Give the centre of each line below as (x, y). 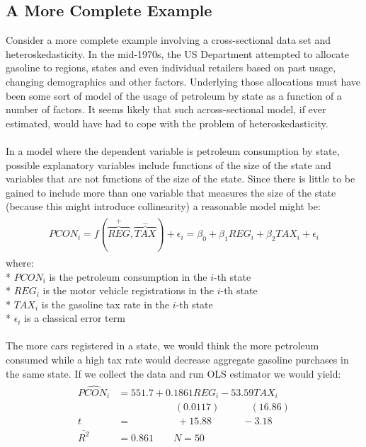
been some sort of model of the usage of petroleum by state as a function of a (174, 95)
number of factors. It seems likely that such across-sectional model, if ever (166, 109)
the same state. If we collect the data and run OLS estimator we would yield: (173, 373)
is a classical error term (75, 318)
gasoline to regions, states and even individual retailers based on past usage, (171, 68)
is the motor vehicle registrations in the (128, 290)
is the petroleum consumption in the (128, 276)
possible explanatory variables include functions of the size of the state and (168, 164)
